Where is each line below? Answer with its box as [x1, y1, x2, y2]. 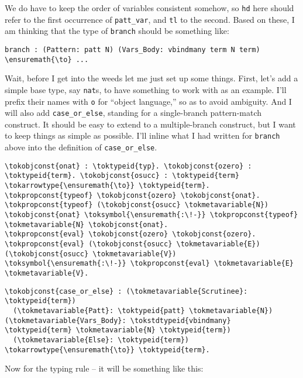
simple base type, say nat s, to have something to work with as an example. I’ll [5, 83, 287, 95]
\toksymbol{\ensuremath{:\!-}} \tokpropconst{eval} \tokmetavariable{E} [5, 259, 294, 268]
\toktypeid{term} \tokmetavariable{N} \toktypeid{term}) [5, 326, 231, 335]
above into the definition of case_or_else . [5, 141, 157, 153]
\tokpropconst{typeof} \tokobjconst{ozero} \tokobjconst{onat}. [5, 191, 260, 200]
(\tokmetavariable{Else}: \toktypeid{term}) [13, 335, 189, 344]
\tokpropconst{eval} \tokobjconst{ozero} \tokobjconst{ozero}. [5, 230, 256, 239]
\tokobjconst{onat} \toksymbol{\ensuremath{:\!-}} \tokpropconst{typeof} [5, 211, 298, 219]
